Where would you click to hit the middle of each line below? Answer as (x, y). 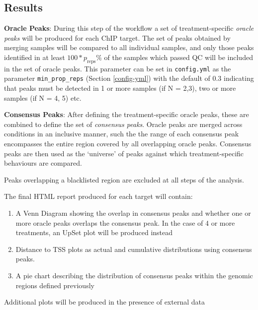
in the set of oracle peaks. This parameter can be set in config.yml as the (118, 68)
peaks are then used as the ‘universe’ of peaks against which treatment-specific (124, 153)
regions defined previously (55, 285)
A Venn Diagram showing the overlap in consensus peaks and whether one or (133, 213)
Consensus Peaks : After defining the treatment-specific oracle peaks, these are (127, 114)
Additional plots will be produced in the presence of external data (104, 302)
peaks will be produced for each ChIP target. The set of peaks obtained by (117, 37)
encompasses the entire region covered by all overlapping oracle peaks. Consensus (128, 144)
